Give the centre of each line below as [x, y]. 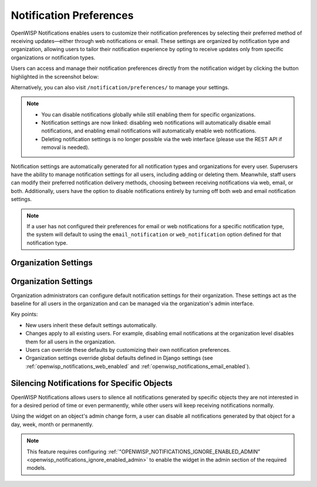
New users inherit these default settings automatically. [91, 325]
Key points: [24, 314]
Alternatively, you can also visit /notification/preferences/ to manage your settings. [120, 87]
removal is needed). [65, 148]
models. [36, 468]
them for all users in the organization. [70, 342]
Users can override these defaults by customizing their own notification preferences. [128, 350]
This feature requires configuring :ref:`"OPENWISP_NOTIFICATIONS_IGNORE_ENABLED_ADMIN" [144, 451]
